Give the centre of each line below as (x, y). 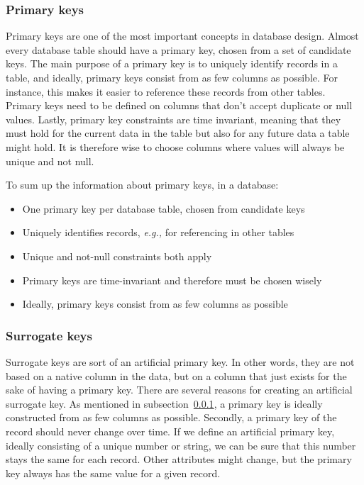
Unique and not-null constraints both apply (117, 256)
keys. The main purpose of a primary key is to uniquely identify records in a (172, 63)
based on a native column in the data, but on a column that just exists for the (176, 375)
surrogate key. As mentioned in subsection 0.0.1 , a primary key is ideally (164, 403)
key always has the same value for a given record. (113, 473)
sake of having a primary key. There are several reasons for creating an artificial (179, 390)
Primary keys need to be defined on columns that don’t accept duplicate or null (179, 105)
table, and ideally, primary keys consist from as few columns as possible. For (172, 77)
